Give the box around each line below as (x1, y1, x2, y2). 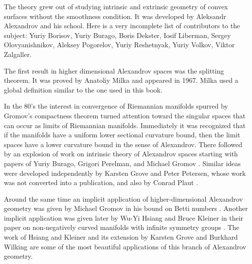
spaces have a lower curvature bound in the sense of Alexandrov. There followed (4, 139, 243, 149)
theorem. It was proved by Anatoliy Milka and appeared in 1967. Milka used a (4, 75, 238, 85)
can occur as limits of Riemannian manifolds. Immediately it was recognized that (4, 120, 246, 130)
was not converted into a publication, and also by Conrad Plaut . (4, 177, 198, 188)
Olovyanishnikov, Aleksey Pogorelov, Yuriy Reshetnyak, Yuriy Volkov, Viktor (4, 39, 235, 50)
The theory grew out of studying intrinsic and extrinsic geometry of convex (4, 1, 228, 11)
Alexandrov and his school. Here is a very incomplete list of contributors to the (4, 20, 240, 31)
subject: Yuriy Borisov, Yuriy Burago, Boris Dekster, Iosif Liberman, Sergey (4, 30, 231, 40)
